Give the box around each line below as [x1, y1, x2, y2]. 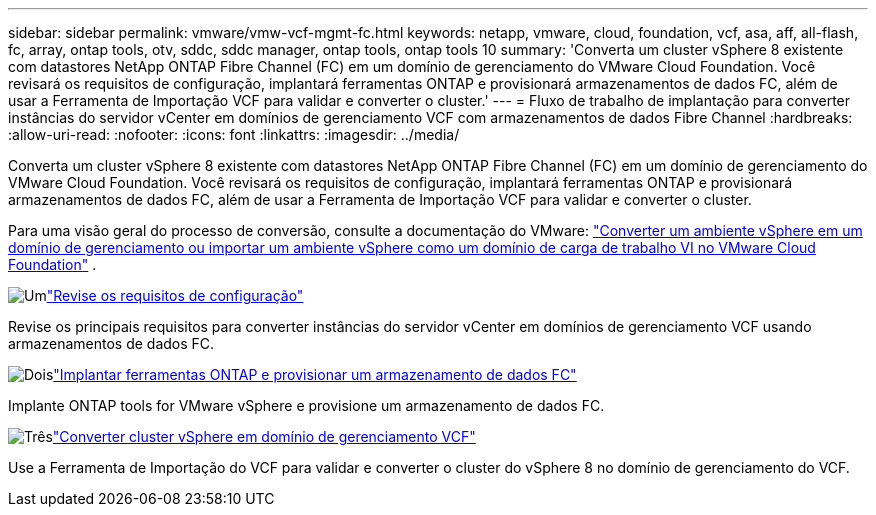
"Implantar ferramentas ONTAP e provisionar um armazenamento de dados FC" [53, 366, 577, 383]
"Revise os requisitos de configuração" [46, 287, 304, 304]
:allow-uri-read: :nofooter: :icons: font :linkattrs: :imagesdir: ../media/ [8, 126, 460, 143]
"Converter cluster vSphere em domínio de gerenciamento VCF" [52, 428, 476, 445]
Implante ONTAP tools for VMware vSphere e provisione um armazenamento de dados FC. [8, 397, 605, 414]
